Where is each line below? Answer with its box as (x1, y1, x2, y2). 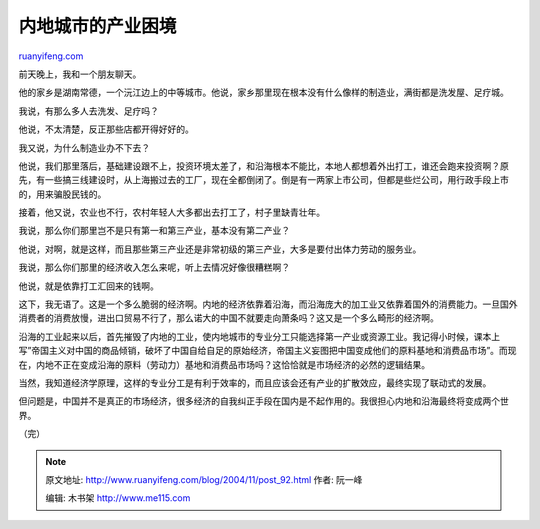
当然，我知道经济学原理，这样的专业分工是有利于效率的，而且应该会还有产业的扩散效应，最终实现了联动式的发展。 (18, 376, 492, 389)
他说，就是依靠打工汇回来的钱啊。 (18, 280, 159, 292)
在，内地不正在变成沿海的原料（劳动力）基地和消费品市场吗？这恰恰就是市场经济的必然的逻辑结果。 (18, 358, 430, 370)
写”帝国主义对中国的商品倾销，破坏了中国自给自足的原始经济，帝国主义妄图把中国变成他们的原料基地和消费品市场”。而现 (18, 345, 517, 357)
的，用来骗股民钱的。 (18, 188, 107, 200)
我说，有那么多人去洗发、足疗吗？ (18, 105, 159, 117)
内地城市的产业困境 (18, 15, 177, 37)
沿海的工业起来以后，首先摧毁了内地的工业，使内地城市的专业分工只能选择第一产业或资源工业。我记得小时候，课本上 (18, 330, 500, 342)
